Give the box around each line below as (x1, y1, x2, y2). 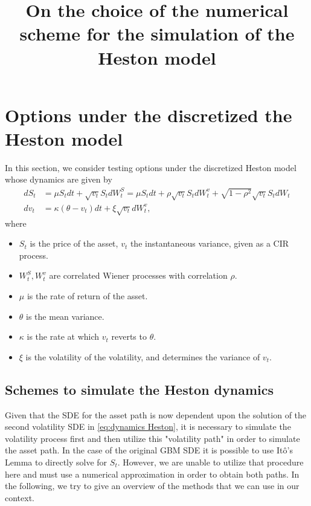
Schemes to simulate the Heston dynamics (5, 380, 274, 398)
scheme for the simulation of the (19, 21, 295, 46)
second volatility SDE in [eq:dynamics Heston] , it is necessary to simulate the (5, 420, 291, 433)
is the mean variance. (26, 310, 104, 322)
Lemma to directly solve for (5, 455, 107, 468)
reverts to (111, 330, 147, 343)
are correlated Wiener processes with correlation (49, 269, 228, 282)
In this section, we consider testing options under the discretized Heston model (5, 161, 297, 174)
